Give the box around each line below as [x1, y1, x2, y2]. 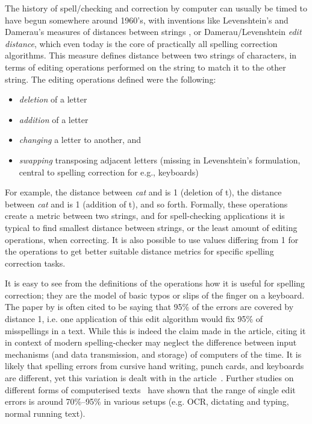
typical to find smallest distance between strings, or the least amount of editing [5, 221, 298, 233]
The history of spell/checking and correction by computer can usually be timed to [5, 2, 308, 14]
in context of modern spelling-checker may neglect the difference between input [5, 336, 297, 349]
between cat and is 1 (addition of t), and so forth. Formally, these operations [5, 197, 288, 210]
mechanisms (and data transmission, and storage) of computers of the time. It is [5, 347, 302, 360]
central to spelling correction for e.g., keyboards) [19, 165, 199, 178]
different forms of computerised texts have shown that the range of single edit [5, 383, 296, 396]
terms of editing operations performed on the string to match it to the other [5, 60, 286, 73]
